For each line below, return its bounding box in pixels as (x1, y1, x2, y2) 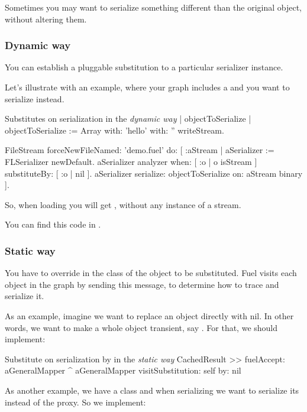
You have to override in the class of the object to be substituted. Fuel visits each (5, 267, 297, 279)
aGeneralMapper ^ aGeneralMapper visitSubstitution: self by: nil (5, 364, 241, 377)
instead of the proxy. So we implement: (5, 395, 146, 408)
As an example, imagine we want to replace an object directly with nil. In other (5, 309, 294, 322)
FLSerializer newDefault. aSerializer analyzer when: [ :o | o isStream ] (5, 155, 257, 167)
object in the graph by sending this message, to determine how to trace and (5, 278, 279, 290)
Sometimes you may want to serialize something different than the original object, (5, 1, 302, 13)
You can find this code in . (5, 218, 101, 231)
